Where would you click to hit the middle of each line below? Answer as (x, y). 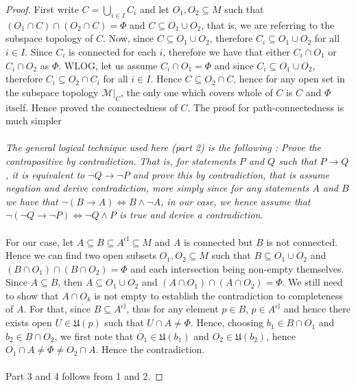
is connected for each (112, 51)
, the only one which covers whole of (197, 92)
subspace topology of (49, 38)
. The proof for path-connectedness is (266, 107)
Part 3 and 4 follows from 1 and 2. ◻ (84, 376)
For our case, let (40, 241)
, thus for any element (173, 309)
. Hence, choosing (227, 322)
